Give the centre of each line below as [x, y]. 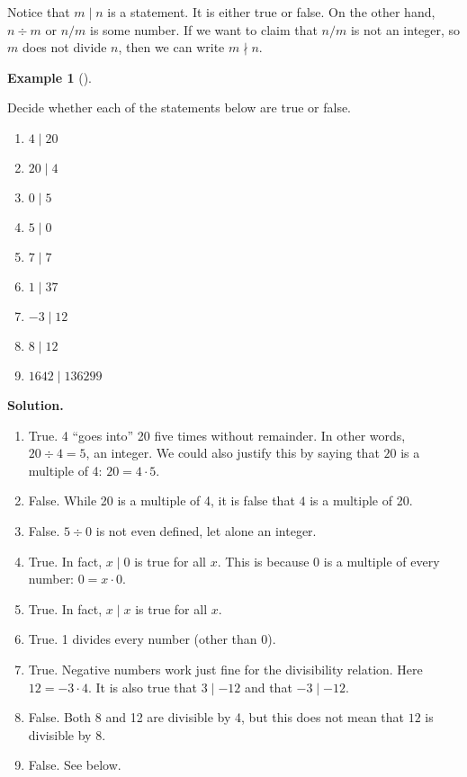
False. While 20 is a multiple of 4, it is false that [162, 500]
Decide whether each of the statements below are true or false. [180, 107]
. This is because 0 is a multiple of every [328, 561]
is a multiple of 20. [361, 500]
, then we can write [171, 47]
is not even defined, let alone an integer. [206, 530]
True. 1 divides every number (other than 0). [152, 639]
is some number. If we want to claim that [204, 29]
